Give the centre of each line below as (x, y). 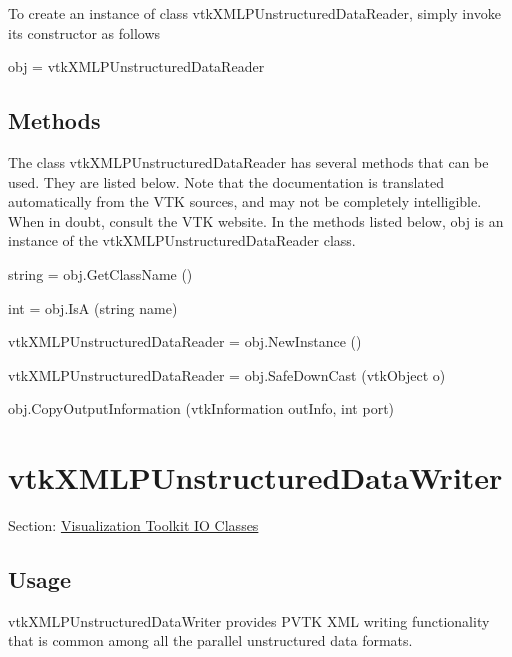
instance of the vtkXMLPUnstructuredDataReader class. (182, 240)
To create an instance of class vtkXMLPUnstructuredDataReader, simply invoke (254, 13)
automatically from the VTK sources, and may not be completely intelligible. (245, 201)
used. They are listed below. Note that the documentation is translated (226, 181)
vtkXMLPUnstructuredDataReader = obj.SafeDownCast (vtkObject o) (227, 374)
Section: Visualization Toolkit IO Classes (133, 525)
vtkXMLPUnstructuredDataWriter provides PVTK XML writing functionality (249, 620)
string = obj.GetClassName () (100, 273)
